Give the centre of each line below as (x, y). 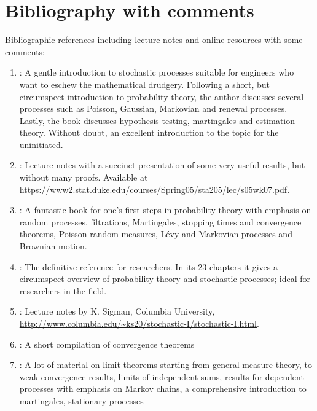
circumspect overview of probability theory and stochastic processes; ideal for (165, 279)
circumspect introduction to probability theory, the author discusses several (162, 96)
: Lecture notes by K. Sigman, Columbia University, (117, 311)
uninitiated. (41, 144)
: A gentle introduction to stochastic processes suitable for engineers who (157, 72)
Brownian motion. (53, 246)
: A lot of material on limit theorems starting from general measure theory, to (166, 365)
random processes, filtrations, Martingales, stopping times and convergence (160, 221)
